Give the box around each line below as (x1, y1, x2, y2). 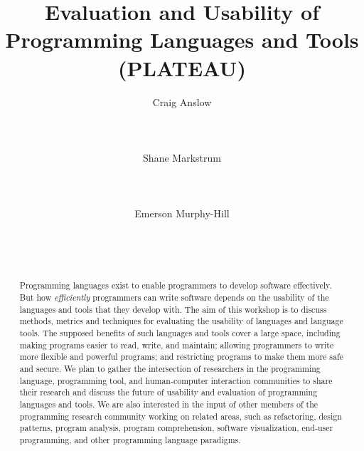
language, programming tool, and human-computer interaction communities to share (19, 374, 333, 386)
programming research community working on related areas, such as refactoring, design (19, 410, 342, 422)
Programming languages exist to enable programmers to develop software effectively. (19, 279, 332, 291)
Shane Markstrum (143, 150, 221, 165)
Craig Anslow (152, 94, 212, 109)
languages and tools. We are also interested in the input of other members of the (19, 398, 318, 410)
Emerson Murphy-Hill (134, 206, 230, 221)
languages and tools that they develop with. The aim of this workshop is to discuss (19, 303, 327, 315)
